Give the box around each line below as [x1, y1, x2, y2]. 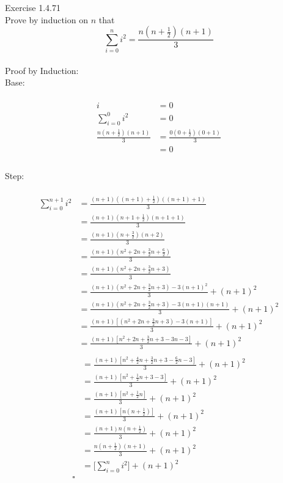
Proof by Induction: [5, 64, 79, 76]
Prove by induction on [5, 13, 88, 26]
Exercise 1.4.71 [5, 1, 61, 13]
